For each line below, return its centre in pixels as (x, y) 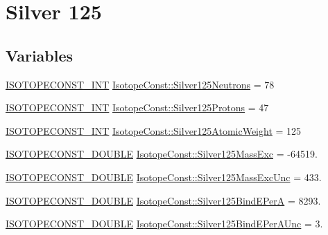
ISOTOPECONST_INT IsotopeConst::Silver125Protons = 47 (137, 107)
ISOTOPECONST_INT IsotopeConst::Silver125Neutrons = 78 (140, 84)
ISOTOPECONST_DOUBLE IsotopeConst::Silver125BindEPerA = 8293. (163, 200)
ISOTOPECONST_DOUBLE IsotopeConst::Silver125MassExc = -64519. (162, 154)
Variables (40, 55)
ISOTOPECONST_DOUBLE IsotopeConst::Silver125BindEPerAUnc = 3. (164, 224)
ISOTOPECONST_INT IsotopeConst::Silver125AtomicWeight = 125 (154, 130)
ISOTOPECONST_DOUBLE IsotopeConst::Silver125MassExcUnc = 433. (164, 177)
